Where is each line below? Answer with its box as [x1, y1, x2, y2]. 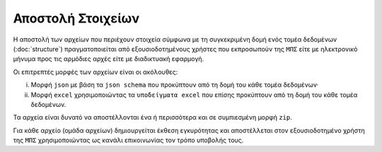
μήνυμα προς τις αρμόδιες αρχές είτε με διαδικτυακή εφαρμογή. [13, 55, 204, 63]
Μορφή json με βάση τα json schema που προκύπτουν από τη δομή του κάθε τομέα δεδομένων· [30, 81, 319, 89]
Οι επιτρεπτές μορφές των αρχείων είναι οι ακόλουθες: [13, 68, 178, 76]
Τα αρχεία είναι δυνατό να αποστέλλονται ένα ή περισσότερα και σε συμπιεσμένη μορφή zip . [13, 113, 293, 122]
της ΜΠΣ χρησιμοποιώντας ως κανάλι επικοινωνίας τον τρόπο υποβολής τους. [13, 136, 244, 144]
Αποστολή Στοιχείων [13, 11, 140, 26]
